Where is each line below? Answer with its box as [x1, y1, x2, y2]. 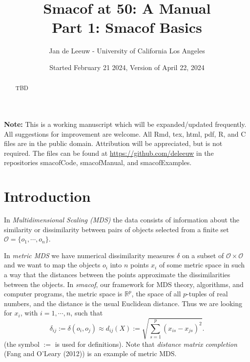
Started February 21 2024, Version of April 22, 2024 [49, 62, 205, 72]
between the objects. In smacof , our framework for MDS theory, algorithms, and [4, 279, 244, 289]
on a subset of [182, 250, 224, 260]
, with [20, 308, 38, 318]
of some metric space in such [159, 260, 245, 270]
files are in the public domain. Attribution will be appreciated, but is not [4, 138, 223, 148]
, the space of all [131, 289, 181, 299]
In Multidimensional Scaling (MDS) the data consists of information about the [4, 215, 240, 225]
